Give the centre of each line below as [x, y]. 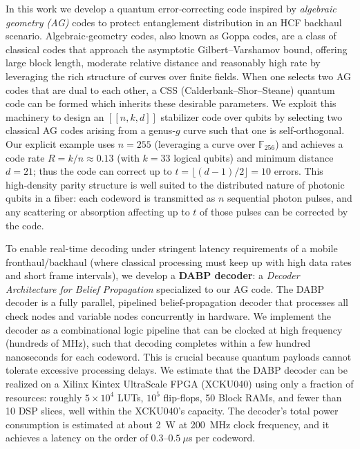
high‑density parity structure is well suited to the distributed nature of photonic [175, 184]
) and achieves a [309, 143]
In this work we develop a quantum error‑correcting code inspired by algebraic [171, 8]
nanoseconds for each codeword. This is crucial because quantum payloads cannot [179, 356]
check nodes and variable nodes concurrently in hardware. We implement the [168, 316]
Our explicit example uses [60, 143]
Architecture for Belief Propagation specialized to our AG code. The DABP [165, 288]
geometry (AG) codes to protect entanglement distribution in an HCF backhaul [174, 22]
